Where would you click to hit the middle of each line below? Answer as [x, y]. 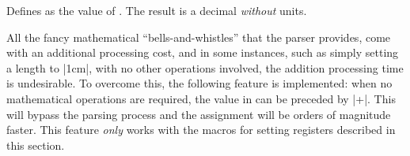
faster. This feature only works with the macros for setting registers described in [201, 130]
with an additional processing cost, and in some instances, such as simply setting [203, 52]
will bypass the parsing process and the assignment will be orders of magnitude [199, 114]
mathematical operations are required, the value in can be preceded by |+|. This [201, 98]
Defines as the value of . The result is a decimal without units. [157, 10]
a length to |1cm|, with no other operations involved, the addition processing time [205, 67]
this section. [36, 145]
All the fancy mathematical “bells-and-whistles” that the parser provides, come [199, 37]
